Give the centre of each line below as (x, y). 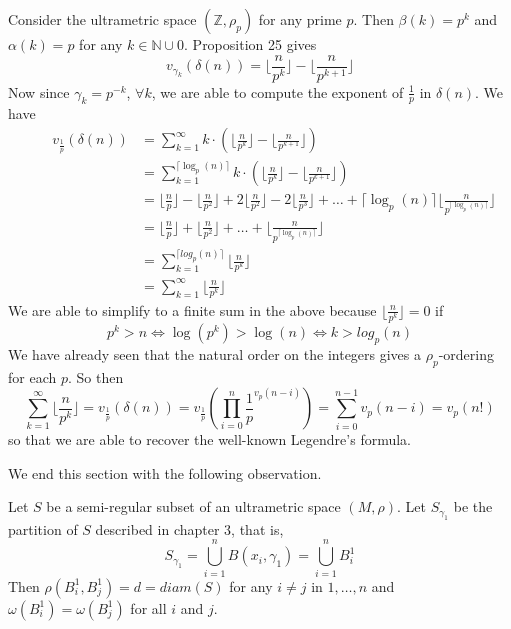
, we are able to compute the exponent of (277, 91)
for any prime (300, 19)
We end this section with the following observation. (165, 472)
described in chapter (157, 528)
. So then (95, 376)
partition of (43, 528)
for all (148, 607)
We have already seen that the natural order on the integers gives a (215, 353)
